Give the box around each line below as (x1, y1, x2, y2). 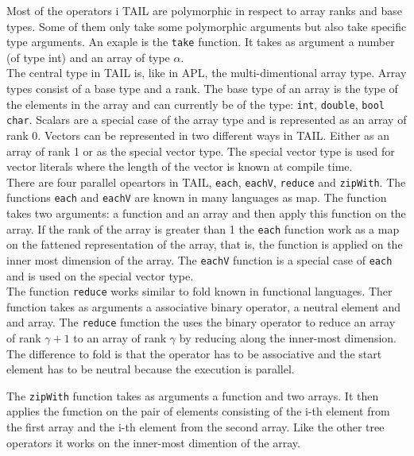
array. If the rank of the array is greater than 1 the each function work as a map (6, 220, 400, 237)
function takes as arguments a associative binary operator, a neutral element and (6, 298, 401, 315)
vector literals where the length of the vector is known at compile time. (6, 158, 353, 175)
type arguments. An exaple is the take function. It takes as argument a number (6, 33, 395, 50)
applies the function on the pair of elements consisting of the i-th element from (6, 403, 390, 419)
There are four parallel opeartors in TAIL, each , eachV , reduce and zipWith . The (6, 173, 406, 190)
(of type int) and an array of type (6, 48, 170, 65)
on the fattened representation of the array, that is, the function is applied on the (6, 236, 403, 253)
